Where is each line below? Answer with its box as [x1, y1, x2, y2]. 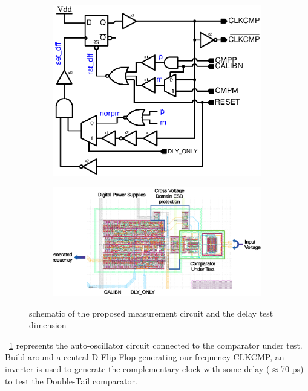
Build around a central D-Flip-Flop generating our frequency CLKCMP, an [5, 351, 284, 363]
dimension [29, 318, 67, 331]
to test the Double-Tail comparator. [5, 374, 137, 387]
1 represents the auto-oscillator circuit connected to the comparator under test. [9, 338, 303, 351]
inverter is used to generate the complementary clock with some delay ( [5, 362, 270, 375]
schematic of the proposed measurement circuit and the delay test [29, 306, 274, 319]
